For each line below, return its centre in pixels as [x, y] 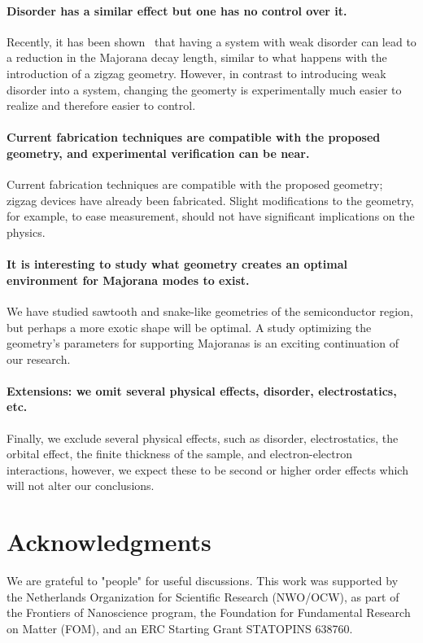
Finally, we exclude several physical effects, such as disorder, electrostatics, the [203, 437]
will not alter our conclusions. [81, 486]
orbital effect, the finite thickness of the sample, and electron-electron [179, 454]
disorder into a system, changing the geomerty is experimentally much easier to [204, 89]
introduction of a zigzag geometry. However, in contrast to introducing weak [196, 73]
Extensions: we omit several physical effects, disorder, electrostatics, [202, 390]
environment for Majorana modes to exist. [128, 280]
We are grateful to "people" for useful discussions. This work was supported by [203, 581]
